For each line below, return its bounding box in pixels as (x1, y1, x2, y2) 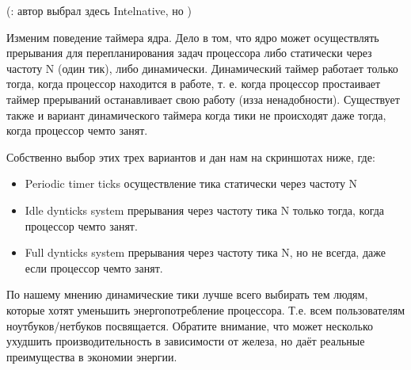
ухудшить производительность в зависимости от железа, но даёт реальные (6, 333, 365, 349)
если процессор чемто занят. (25, 259, 163, 276)
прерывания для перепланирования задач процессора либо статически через (6, 44, 372, 61)
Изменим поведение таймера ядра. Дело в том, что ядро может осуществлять (6, 29, 379, 45)
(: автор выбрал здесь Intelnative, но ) (6, 2, 192, 18)
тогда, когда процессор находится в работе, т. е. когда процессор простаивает (6, 75, 381, 92)
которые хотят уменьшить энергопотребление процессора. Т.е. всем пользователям (6, 301, 405, 318)
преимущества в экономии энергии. (6, 348, 177, 364)
